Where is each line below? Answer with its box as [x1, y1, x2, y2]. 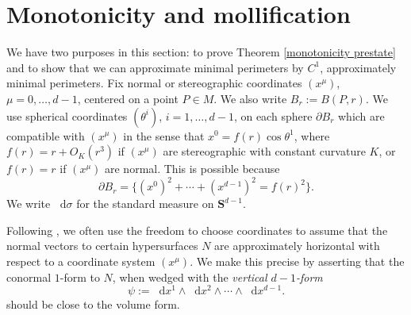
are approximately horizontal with [214, 237, 380, 254]
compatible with [6, 127, 85, 144]
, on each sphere [233, 107, 313, 124]
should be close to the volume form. [6, 296, 180, 313]
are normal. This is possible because [105, 160, 280, 177]
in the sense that [123, 127, 205, 144]
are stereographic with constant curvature [163, 143, 366, 159]
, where [294, 127, 330, 144]
